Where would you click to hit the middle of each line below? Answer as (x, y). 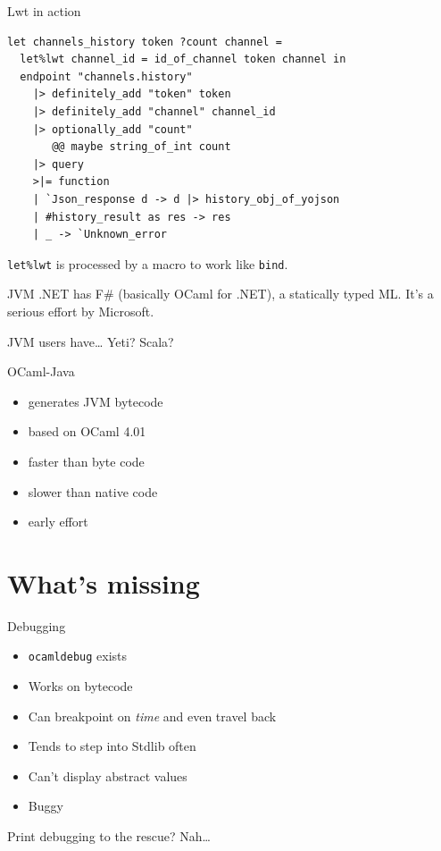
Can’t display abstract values (108, 775)
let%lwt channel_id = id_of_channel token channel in (183, 59)
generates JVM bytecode (96, 401)
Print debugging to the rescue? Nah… (109, 836)
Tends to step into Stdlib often (112, 746)
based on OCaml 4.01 (87, 431)
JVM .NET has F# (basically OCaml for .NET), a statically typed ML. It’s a (220, 294)
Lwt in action (44, 11)
